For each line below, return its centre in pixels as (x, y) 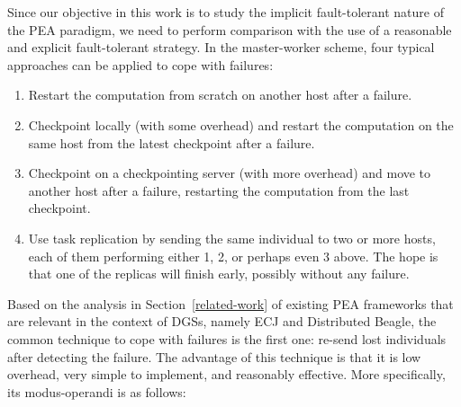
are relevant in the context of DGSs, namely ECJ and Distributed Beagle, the (222, 321)
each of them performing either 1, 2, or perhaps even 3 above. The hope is (233, 256)
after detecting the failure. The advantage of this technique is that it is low (214, 356)
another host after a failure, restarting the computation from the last (219, 190)
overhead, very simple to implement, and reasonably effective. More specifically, (226, 374)
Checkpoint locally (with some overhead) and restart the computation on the (241, 124)
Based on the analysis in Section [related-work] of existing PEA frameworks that (230, 303)
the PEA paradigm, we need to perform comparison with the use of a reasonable (230, 29)
